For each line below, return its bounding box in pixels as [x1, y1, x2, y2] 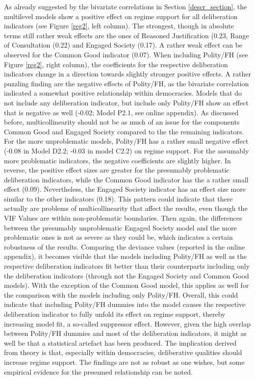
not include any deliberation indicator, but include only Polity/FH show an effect [4, 97, 249, 107]
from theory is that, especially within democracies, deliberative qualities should [4, 347, 242, 357]
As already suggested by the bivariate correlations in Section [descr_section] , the [4, 1, 247, 11]
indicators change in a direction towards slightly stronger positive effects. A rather [4, 69, 251, 79]
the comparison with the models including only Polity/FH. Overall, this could [4, 289, 238, 300]
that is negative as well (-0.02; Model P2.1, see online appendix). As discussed [4, 107, 239, 117]
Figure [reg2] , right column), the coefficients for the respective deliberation [4, 59, 228, 69]
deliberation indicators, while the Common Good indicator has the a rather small [4, 174, 249, 184]
